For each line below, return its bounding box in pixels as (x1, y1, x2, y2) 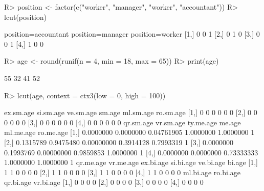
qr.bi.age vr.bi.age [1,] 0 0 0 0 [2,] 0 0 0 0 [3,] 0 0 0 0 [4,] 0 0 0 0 (4, 177, 204, 187)
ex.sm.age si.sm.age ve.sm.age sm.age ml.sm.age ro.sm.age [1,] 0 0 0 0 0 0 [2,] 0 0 (4, 107, 257, 118)
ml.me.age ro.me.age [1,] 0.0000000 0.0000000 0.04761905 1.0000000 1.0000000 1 (4, 127, 255, 138)
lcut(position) (4, 11, 47, 22)
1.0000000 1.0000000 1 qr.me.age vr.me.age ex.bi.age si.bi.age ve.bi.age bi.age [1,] (4, 157, 258, 168)
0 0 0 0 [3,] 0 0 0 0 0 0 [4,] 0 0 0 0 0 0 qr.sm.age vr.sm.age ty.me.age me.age (4, 117, 241, 127)
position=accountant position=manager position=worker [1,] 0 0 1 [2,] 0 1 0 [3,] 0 (4, 29, 260, 39)
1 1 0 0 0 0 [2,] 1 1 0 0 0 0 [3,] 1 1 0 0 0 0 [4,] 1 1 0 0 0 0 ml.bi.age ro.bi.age (4, 167, 240, 177)
